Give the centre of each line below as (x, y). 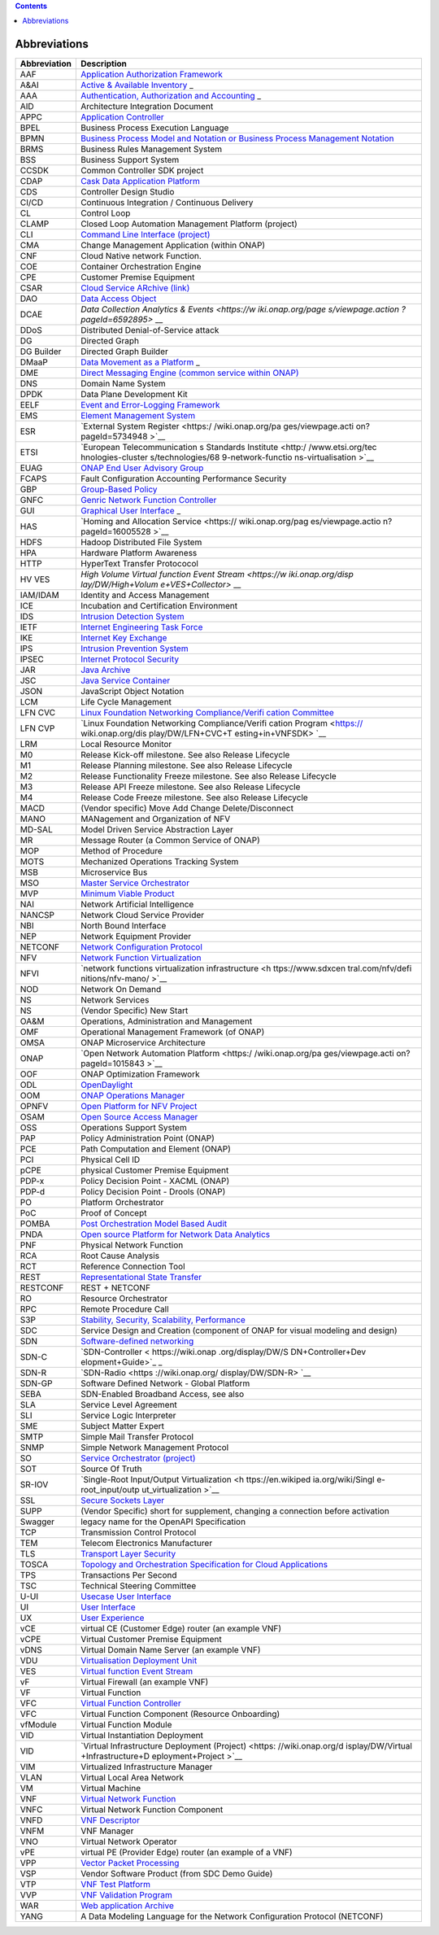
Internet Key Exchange (124, 638)
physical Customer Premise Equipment (154, 1170)
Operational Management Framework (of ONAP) (172, 1032)
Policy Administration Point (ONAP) (148, 1138)
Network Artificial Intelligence (137, 905)
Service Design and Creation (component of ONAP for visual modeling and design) (239, 1330)
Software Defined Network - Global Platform (165, 1383)
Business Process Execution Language (154, 128)
